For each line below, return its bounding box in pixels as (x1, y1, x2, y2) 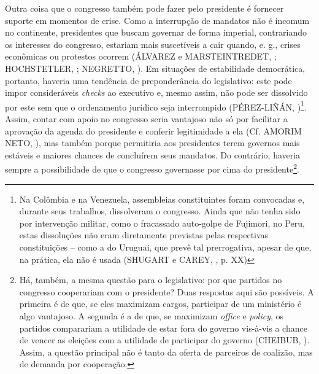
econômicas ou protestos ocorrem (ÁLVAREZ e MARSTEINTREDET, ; (5, 50, 277, 63)
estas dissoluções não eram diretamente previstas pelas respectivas (19, 228, 269, 241)
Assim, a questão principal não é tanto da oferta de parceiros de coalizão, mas (19, 345, 313, 358)
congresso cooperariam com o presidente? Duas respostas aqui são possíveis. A (19, 285, 314, 298)
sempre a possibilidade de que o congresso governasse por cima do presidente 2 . (5, 161, 299, 176)
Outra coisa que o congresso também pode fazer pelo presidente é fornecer (5, 2, 284, 14)
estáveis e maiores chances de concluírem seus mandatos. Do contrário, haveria (5, 148, 301, 161)
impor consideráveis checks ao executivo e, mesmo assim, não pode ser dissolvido (5, 86, 308, 99)
